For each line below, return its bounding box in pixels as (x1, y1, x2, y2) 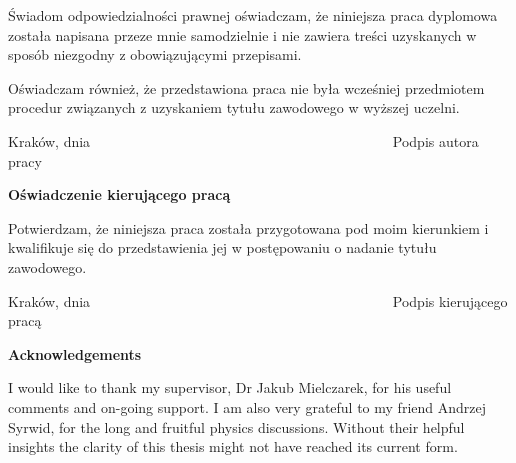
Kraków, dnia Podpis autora (8, 130, 479, 151)
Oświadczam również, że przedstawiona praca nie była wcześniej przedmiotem (8, 77, 485, 98)
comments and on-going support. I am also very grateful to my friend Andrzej (8, 396, 486, 417)
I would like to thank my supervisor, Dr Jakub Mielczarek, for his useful (8, 377, 452, 398)
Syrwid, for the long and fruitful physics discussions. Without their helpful (8, 416, 465, 437)
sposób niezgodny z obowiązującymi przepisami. (8, 44, 302, 65)
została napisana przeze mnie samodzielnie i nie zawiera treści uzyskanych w (8, 24, 477, 45)
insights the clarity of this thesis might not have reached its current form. (8, 436, 458, 457)
